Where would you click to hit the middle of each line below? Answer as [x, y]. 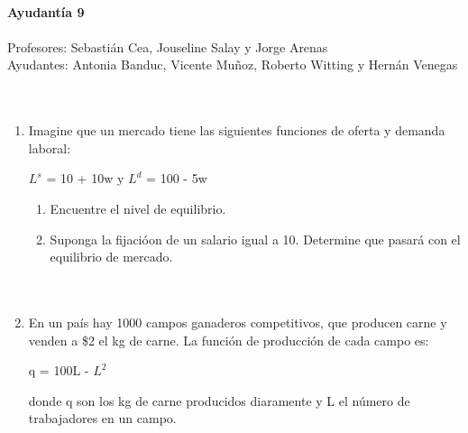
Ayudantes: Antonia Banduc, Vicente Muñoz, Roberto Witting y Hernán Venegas [233, 64]
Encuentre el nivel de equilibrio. [138, 208]
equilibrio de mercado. [111, 257]
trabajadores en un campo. [102, 418]
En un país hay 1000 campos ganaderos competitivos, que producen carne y [238, 322]
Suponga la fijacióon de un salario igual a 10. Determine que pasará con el [255, 239]
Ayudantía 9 [46, 11]
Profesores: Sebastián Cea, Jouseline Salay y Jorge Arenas [168, 46]
